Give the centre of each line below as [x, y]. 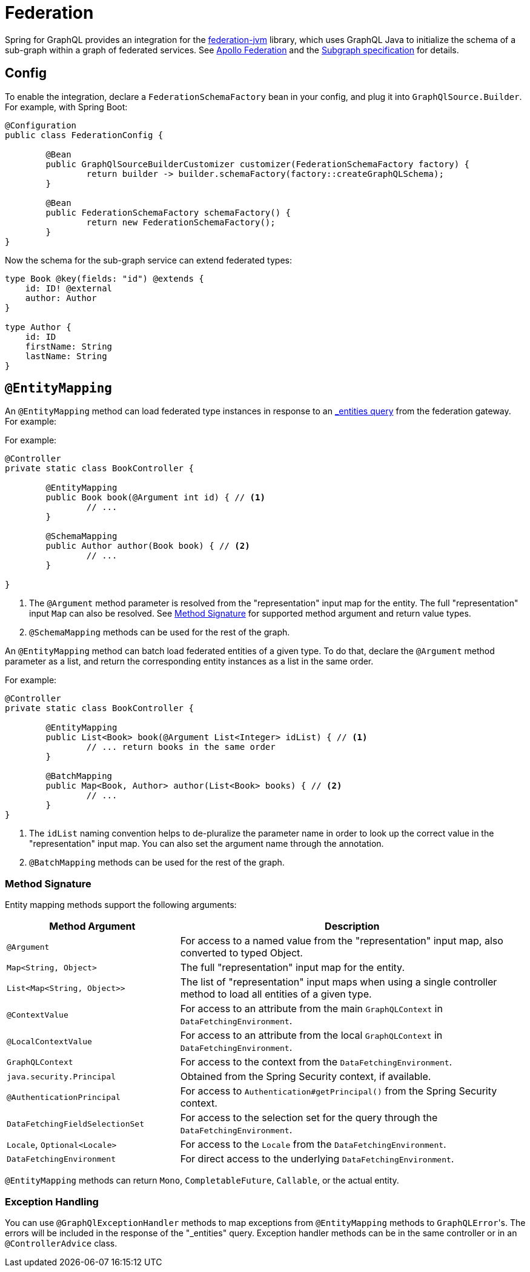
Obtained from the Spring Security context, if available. [306, 1077]
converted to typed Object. [241, 953]
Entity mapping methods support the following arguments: [121, 905]
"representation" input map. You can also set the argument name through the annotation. [207, 844]
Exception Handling [52, 1201]
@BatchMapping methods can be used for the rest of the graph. [157, 863]
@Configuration [41, 125]
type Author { [38, 327]
